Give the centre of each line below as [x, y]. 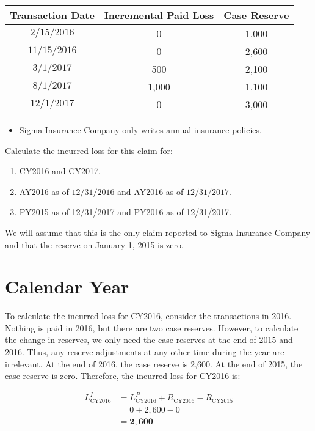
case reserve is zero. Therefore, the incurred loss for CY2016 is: [123, 376]
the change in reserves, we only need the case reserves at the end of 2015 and [149, 340]
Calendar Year [67, 286]
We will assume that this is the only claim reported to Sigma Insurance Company [158, 232]
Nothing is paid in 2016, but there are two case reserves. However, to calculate [152, 327]
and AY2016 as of [150, 191]
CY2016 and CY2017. [60, 171]
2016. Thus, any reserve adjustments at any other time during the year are [145, 352]
